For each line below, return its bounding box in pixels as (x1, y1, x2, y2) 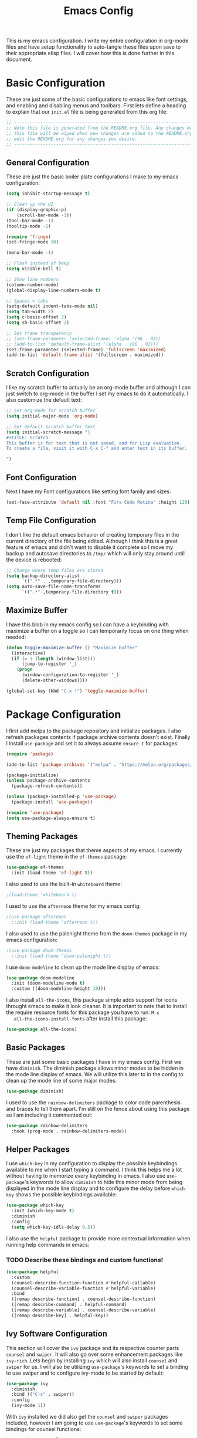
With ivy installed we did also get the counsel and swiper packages (6, 1413, 168, 1420)
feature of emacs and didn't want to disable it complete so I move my (6, 544, 174, 551)
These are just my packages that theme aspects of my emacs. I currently (6, 847, 182, 854)
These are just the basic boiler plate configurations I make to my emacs (6, 173, 179, 180)
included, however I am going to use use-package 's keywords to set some (6, 1419, 183, 1426)
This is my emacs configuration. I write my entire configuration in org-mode (6, 37, 189, 45)
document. (6, 56, 32, 63)
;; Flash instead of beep (6, 260, 69, 266)
